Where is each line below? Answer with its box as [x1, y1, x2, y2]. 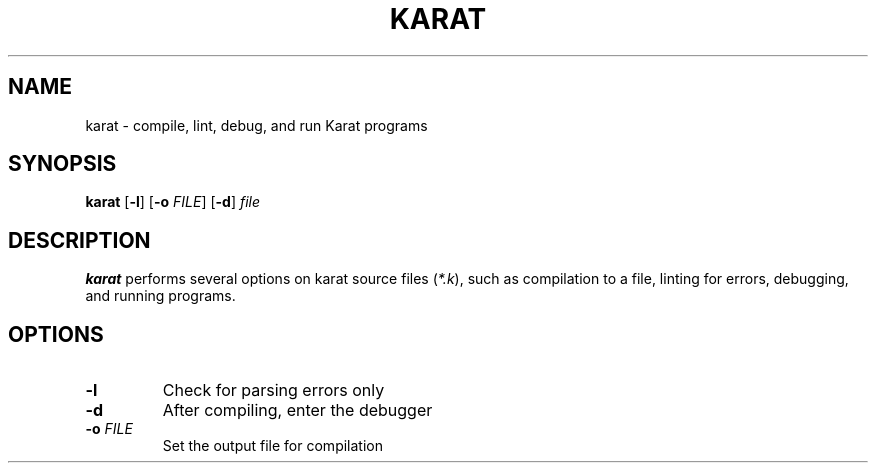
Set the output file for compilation [162, 437, 383, 455]
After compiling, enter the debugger [162, 400, 433, 421]
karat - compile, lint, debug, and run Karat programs [85, 116, 428, 134]
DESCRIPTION [8, 227, 151, 253]
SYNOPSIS [8, 151, 117, 177]
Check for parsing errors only [162, 380, 385, 401]
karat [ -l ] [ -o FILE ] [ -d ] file [85, 193, 261, 211]
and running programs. [85, 287, 236, 305]
